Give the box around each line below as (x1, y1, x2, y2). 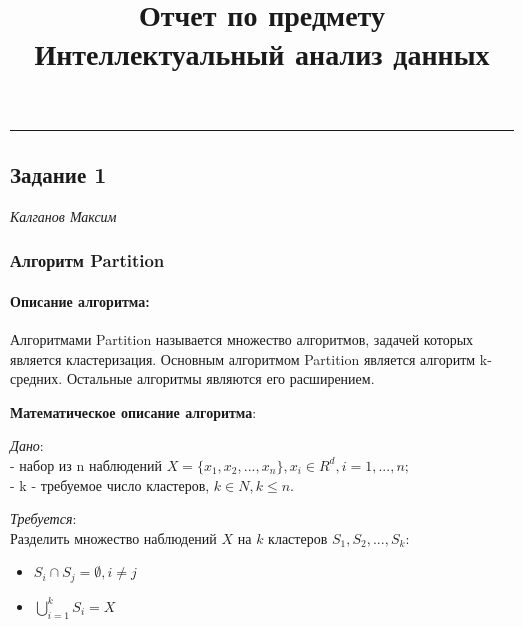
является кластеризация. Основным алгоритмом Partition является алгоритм (10, 348, 476, 369)
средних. (10, 368, 63, 389)
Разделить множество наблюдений (10, 527, 217, 548)
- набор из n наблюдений (10, 454, 162, 475)
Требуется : (10, 508, 77, 529)
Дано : (10, 435, 44, 456)
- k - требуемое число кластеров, (10, 474, 210, 495)
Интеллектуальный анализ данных (34, 33, 490, 74)
